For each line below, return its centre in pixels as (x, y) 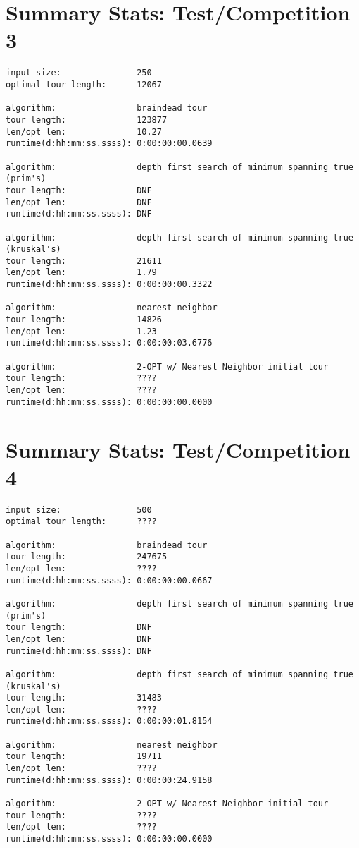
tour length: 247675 (87, 557)
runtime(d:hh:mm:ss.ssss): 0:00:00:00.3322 (109, 285)
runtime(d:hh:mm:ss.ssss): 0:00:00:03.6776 (109, 343)
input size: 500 (79, 510)
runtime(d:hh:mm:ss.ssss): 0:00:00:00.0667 (109, 580)
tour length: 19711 (84, 757)
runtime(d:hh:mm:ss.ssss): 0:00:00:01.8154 (109, 721)
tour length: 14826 (84, 320)
